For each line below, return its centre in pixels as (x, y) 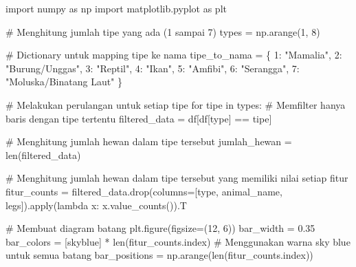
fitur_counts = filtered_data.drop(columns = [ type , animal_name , (144, 191)
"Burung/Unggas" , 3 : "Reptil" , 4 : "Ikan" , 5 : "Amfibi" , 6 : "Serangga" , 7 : (153, 68)
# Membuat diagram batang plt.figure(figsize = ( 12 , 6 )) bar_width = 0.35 (160, 228)
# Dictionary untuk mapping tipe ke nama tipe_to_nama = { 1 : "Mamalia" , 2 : (174, 55)
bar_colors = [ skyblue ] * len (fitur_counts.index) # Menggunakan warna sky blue (178, 241)
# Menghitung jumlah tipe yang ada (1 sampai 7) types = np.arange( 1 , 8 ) (163, 31)
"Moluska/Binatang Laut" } (64, 82)
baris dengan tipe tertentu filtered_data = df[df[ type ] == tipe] (139, 118)
